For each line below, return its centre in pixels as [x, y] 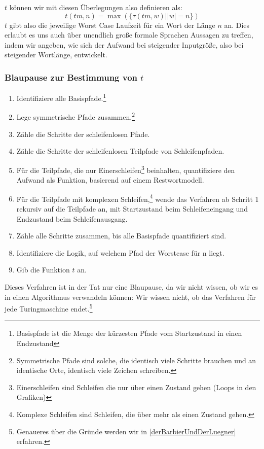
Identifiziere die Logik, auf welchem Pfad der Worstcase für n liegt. [120, 252]
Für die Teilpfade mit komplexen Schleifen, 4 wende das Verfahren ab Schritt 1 [138, 198]
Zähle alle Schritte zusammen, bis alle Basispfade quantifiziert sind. [121, 236]
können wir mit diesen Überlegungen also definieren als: [96, 7]
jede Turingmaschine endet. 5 [49, 308]
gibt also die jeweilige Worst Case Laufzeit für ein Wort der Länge [112, 25]
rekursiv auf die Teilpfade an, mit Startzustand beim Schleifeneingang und [132, 208]
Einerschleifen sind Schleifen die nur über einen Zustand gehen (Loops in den [136, 387]
